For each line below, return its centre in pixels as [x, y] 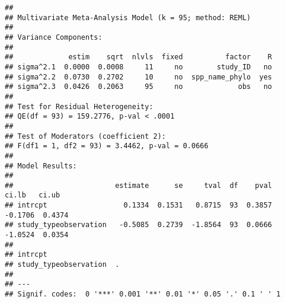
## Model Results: [41, 166]
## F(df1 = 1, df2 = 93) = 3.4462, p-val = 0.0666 [107, 146]
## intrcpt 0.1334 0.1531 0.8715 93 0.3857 [139, 205]
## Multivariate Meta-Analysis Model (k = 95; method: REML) [128, 17]
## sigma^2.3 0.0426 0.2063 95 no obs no [139, 87]
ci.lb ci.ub [33, 195]
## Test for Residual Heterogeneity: [79, 106]
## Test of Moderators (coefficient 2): [86, 136]
